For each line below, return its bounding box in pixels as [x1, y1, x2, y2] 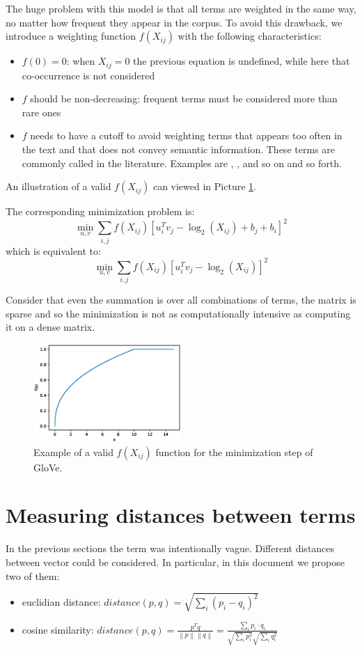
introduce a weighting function [6, 29, 136, 43]
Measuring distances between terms [6, 501, 356, 529]
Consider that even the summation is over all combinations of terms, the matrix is [6, 292, 356, 307]
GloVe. [33, 460, 63, 474]
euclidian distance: [22, 595, 101, 609]
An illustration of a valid [6, 179, 111, 194]
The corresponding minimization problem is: [6, 204, 195, 219]
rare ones [22, 104, 61, 119]
